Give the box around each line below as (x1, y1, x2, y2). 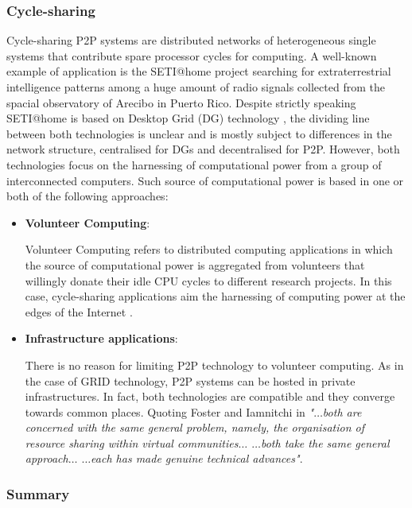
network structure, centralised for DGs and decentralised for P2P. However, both (6, 141, 400, 157)
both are (322, 403, 362, 420)
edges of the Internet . (25, 303, 133, 320)
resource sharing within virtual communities (25, 434, 239, 451)
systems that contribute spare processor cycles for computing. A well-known (6, 47, 377, 64)
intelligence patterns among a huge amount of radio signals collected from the (6, 79, 385, 95)
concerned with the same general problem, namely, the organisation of (25, 419, 364, 436)
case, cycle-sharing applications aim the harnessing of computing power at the (25, 288, 406, 304)
